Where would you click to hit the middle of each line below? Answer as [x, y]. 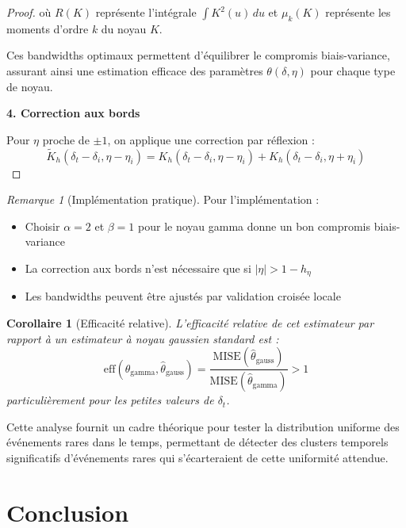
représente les [358, 12]
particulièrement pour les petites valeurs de [110, 400]
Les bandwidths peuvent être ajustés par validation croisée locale [183, 296]
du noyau [124, 28]
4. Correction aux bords [73, 113]
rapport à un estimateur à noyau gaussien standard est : [143, 338]
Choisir [42, 226]
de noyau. [30, 86]
